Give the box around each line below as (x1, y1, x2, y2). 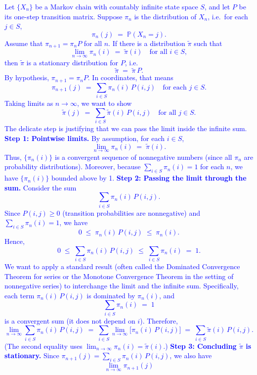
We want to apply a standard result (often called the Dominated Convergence (4, 261, 240, 272)
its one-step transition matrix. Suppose (4, 11, 123, 21)
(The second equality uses (4, 340, 83, 351)
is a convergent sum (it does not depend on (4, 315, 135, 326)
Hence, (4, 236, 25, 246)
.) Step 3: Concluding (163, 340, 237, 351)
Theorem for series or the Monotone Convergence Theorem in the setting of (4, 271, 234, 281)
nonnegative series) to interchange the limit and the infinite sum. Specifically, (4, 281, 239, 291)
